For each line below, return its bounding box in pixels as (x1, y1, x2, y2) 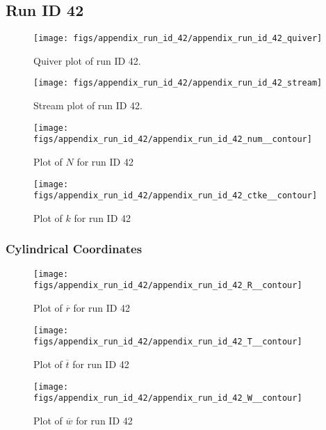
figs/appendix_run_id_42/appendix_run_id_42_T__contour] (33, 337, 302, 347)
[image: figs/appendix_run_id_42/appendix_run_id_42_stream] (33, 78, 323, 88)
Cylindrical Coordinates (6, 240, 142, 257)
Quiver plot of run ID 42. (33, 53, 141, 67)
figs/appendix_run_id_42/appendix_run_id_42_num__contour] (33, 134, 312, 145)
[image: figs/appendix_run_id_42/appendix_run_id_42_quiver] (33, 33, 323, 44)
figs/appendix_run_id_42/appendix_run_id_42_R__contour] (33, 280, 302, 291)
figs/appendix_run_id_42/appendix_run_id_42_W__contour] (33, 393, 302, 404)
